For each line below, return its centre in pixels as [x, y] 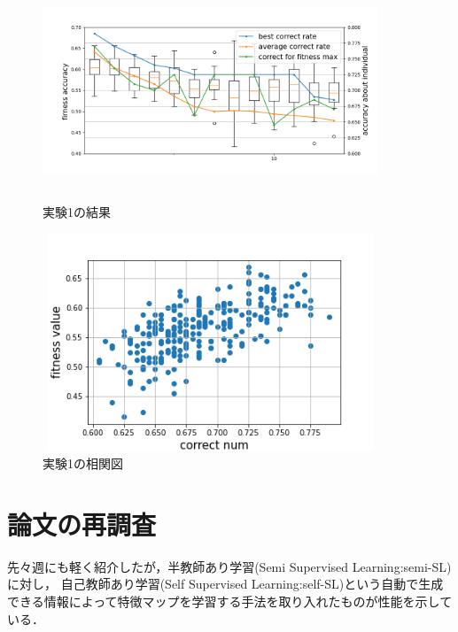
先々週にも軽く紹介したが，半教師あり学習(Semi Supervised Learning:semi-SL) [229, 566]
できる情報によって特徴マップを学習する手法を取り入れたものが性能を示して [230, 601]
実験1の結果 [77, 212]
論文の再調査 [82, 524]
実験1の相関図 [83, 463]
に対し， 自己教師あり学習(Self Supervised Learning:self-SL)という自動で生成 [225, 584]
